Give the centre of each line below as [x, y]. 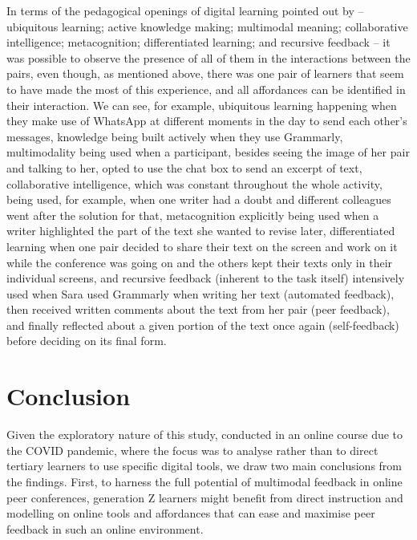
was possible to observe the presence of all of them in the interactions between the [208, 57]
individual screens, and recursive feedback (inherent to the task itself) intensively [206, 278]
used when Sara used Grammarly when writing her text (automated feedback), [200, 293]
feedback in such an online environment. [105, 528]
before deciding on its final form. [87, 341]
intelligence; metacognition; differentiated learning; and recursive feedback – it [198, 42]
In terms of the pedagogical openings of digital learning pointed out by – [185, 10]
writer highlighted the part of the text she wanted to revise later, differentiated [201, 231]
